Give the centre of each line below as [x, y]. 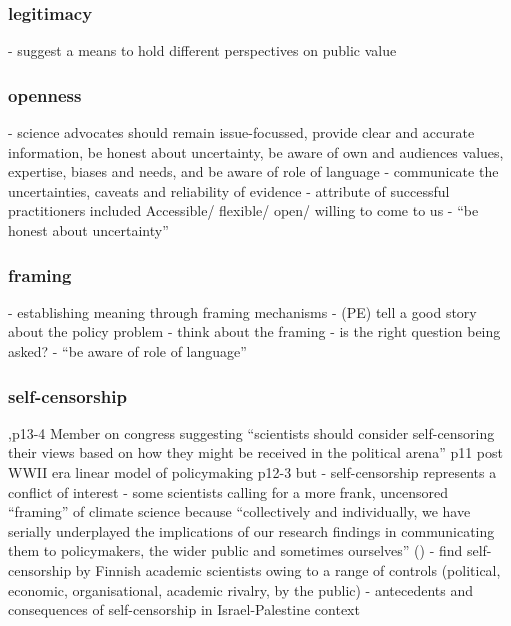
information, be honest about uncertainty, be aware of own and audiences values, [256, 151]
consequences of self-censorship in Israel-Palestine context [184, 609]
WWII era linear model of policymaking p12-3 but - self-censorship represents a [252, 472]
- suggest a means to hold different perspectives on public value [202, 50]
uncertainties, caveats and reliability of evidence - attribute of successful [229, 190]
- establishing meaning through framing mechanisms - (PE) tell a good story [242, 311]
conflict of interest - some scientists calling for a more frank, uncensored [228, 491]
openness [45, 94]
